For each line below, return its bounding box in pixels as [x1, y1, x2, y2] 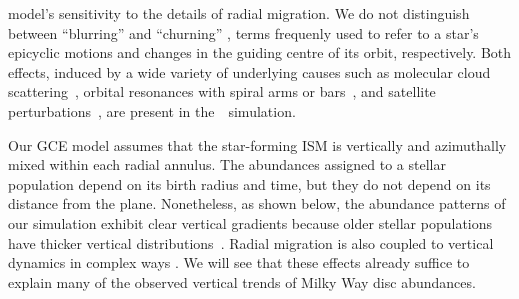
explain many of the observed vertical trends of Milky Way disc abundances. [8, 271, 476, 292]
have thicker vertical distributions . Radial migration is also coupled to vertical [8, 232, 494, 253]
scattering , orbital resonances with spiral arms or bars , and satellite [8, 81, 436, 102]
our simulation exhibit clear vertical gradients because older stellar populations [8, 212, 493, 233]
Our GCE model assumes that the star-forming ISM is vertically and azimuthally [8, 134, 507, 155]
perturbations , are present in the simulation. [8, 100, 296, 121]
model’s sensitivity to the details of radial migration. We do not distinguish [8, 3, 470, 23]
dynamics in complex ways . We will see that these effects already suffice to [8, 252, 470, 273]
